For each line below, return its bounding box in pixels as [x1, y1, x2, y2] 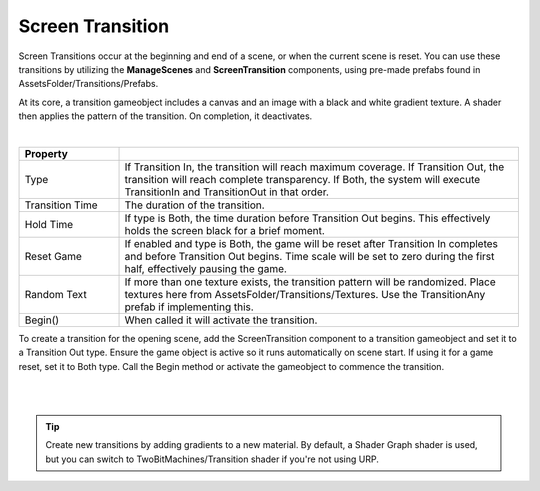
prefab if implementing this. [124, 300, 254, 314]
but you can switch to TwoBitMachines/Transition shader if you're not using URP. [45, 453, 379, 465]
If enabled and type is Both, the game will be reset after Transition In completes [124, 236, 499, 250]
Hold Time [24, 217, 74, 231]
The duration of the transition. [124, 198, 265, 212]
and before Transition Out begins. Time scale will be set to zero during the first [124, 249, 495, 263]
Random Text [24, 287, 87, 301]
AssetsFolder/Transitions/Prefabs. [18, 78, 159, 90]
